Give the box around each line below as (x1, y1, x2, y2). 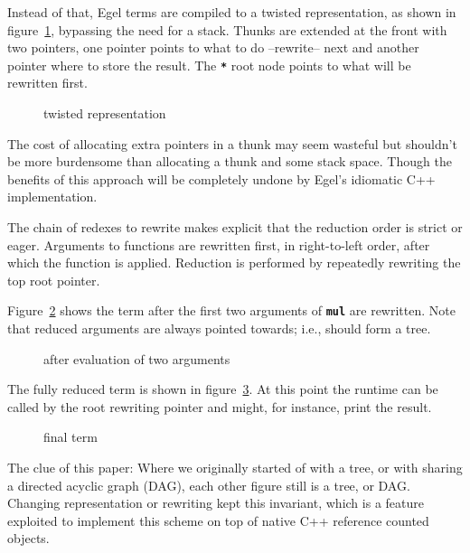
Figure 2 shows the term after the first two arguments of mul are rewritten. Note (7, 301, 456, 320)
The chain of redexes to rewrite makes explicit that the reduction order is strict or (7, 218, 463, 236)
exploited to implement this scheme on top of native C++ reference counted (7, 511, 429, 530)
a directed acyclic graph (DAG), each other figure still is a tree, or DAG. (7, 475, 410, 494)
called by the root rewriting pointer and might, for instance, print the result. (7, 397, 432, 416)
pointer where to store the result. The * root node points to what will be (7, 55, 411, 74)
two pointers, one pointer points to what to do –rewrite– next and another (7, 38, 419, 57)
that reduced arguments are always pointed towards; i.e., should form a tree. (7, 319, 431, 338)
